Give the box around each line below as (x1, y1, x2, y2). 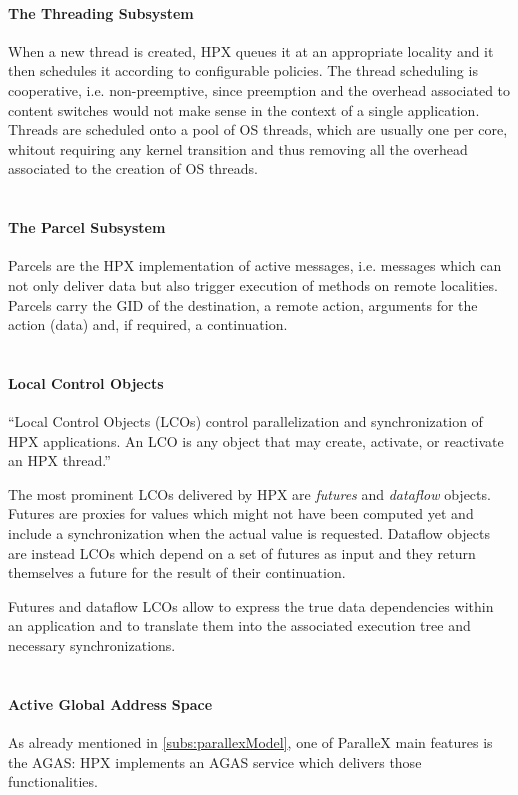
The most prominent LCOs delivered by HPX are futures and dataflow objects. (8, 483, 491, 504)
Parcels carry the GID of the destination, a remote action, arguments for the (8, 294, 478, 315)
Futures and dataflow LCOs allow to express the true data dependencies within (8, 595, 494, 616)
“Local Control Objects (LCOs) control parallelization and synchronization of (8, 411, 483, 432)
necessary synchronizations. (8, 635, 176, 656)
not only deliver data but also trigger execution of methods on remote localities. (8, 274, 498, 295)
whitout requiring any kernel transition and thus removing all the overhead (8, 138, 468, 159)
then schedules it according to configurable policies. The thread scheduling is (8, 60, 478, 81)
